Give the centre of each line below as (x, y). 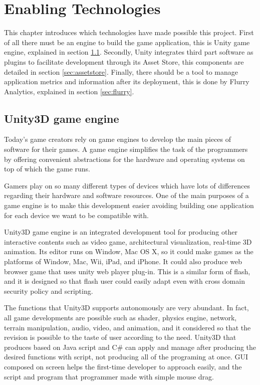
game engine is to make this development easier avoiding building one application (129, 205)
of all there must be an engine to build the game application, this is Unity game (127, 42)
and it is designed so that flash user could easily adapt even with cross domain (124, 281)
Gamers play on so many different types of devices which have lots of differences (127, 185)
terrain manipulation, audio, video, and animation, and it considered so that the (127, 327)
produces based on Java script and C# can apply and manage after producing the (130, 347)
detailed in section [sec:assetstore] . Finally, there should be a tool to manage (121, 71)
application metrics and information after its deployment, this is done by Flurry (127, 81)
